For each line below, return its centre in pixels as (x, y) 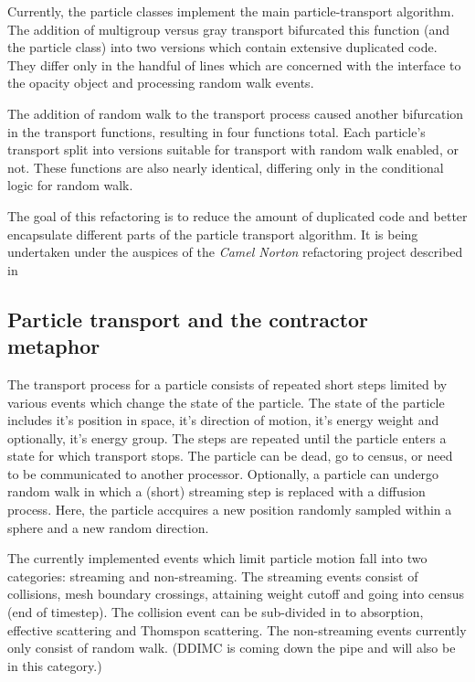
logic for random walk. (70, 185)
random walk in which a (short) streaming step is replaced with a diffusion (216, 491)
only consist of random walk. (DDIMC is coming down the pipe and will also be (232, 648)
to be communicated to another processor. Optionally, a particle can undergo (223, 473)
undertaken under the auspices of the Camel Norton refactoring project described (235, 252)
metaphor (54, 346)
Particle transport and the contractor (188, 319)
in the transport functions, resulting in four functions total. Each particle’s (216, 131)
